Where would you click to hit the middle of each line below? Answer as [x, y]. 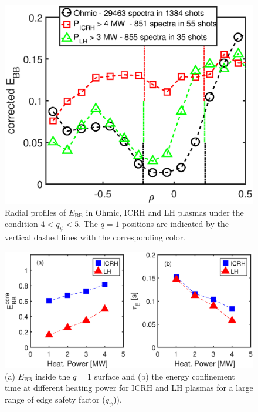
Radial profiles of [35, 212]
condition [21, 224]
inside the [53, 376]
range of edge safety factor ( [55, 399]
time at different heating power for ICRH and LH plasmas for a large [129, 388]
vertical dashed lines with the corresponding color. [95, 237]
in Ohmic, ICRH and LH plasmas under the [165, 212]
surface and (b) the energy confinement [164, 376]
